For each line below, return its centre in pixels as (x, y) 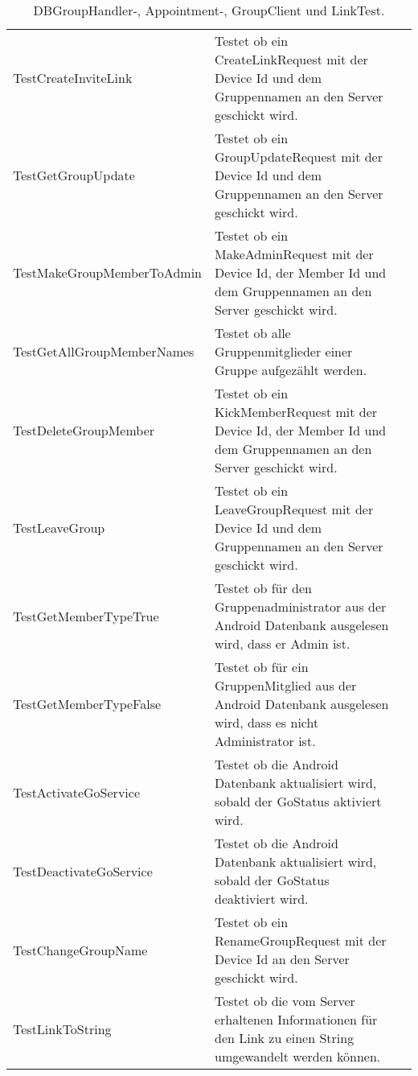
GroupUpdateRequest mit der (298, 157)
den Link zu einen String (284, 1038)
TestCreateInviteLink (73, 78)
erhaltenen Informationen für (296, 1019)
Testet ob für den (263, 588)
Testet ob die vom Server (285, 1001)
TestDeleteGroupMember (84, 430)
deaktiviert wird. (261, 899)
